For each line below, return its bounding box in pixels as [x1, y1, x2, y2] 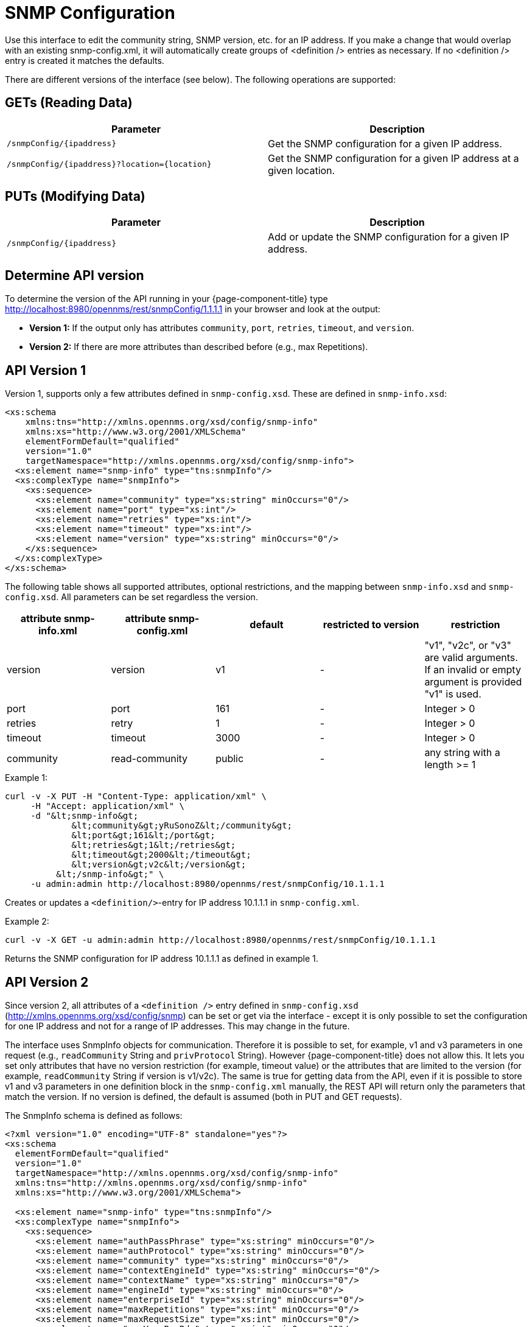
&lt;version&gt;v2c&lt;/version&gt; [71, 860, 247, 870]
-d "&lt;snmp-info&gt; [30, 811, 139, 821]
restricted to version [323, 618, 419, 631]
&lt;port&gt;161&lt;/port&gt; [71, 830, 215, 841]
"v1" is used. [424, 688, 481, 701]
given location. [268, 164, 335, 177]
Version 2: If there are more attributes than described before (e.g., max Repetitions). [29, 341, 368, 352]
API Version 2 [5, 974, 89, 990]
